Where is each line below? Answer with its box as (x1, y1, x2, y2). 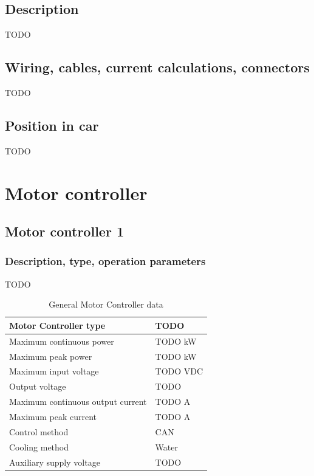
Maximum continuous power (9, 334, 114, 347)
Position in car (5, 116, 99, 134)
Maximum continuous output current (9, 395, 147, 408)
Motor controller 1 (5, 222, 124, 241)
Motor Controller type (9, 319, 106, 331)
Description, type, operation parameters (5, 254, 206, 269)
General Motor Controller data (49, 298, 163, 311)
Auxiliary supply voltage (9, 455, 100, 468)
